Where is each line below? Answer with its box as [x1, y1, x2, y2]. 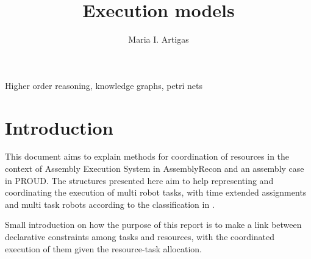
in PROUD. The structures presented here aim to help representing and [5, 174, 274, 186]
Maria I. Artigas [128, 33, 189, 46]
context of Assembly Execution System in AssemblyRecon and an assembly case [5, 162, 304, 175]
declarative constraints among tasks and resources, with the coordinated [5, 230, 275, 243]
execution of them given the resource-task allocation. [5, 242, 202, 255]
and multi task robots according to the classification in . [5, 197, 215, 210]
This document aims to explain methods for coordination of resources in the [5, 150, 290, 163]
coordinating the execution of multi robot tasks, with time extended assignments [5, 186, 307, 199]
